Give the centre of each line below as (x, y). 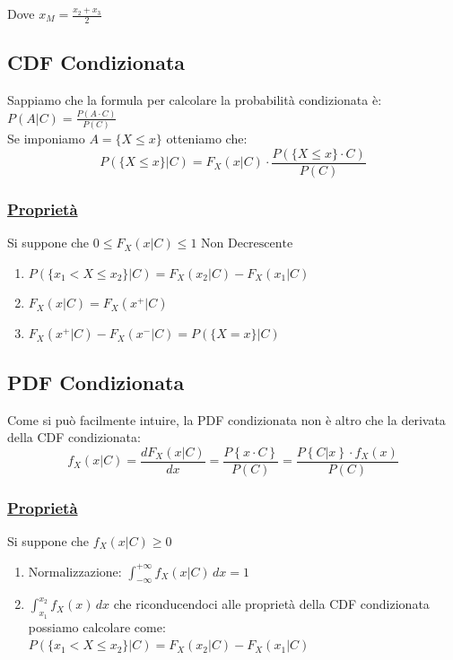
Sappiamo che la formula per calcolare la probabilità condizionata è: (195, 100)
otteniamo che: (207, 139)
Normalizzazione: (75, 571)
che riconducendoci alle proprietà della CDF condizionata (271, 604)
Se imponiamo (46, 139)
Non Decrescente (247, 244)
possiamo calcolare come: (97, 626)
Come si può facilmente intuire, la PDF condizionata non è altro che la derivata (226, 419)
